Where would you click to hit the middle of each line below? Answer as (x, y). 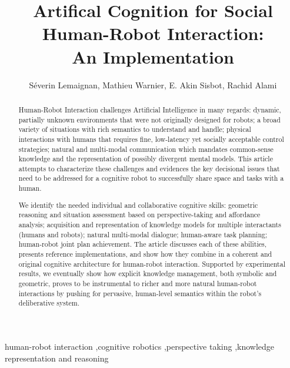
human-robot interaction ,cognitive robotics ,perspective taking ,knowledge (140, 346)
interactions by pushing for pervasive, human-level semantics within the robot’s (140, 293)
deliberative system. (49, 303)
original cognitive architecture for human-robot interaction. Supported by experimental (152, 263)
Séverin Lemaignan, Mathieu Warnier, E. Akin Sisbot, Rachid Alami (153, 84)
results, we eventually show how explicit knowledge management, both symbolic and (148, 273)
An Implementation (153, 56)
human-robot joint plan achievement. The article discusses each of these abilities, (143, 244)
